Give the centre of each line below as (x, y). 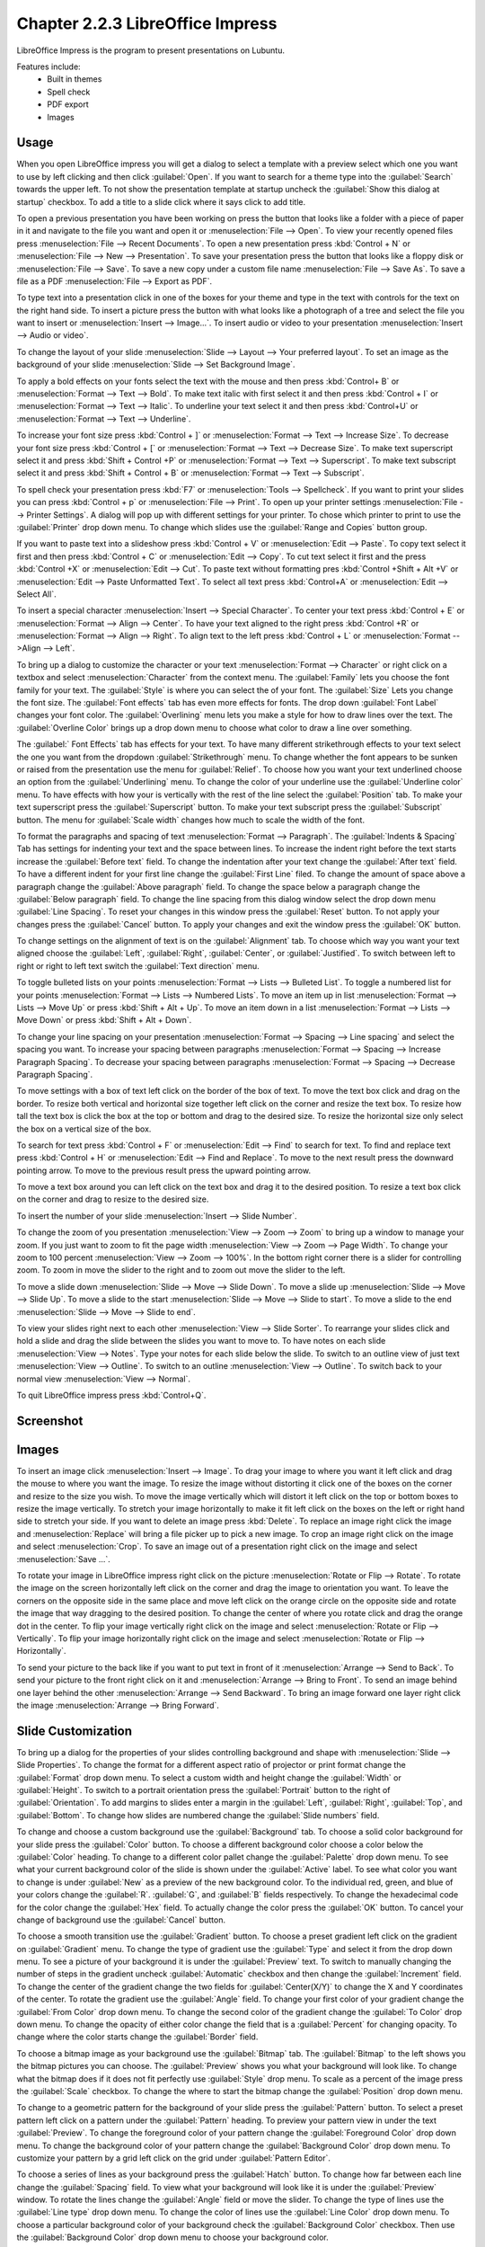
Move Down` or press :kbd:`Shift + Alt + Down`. (104, 1020)
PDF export (68, 104)
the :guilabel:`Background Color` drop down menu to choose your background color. (173, 2237)
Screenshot (50, 1421)
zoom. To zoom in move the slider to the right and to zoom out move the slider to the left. (181, 1270)
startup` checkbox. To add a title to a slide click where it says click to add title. (161, 201)
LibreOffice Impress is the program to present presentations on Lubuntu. (150, 50)
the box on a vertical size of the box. (84, 1129)
